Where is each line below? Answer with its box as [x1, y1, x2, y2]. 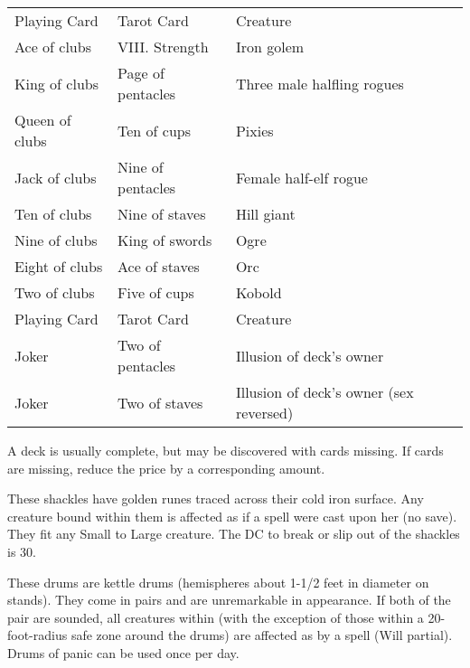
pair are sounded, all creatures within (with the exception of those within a [7, 607, 424, 626]
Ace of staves [117, 256, 200, 277]
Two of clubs [14, 282, 95, 303]
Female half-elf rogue [235, 166, 368, 188]
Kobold [235, 282, 282, 303]
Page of [117, 62, 164, 83]
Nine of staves [117, 203, 206, 224]
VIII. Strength [117, 36, 209, 57]
